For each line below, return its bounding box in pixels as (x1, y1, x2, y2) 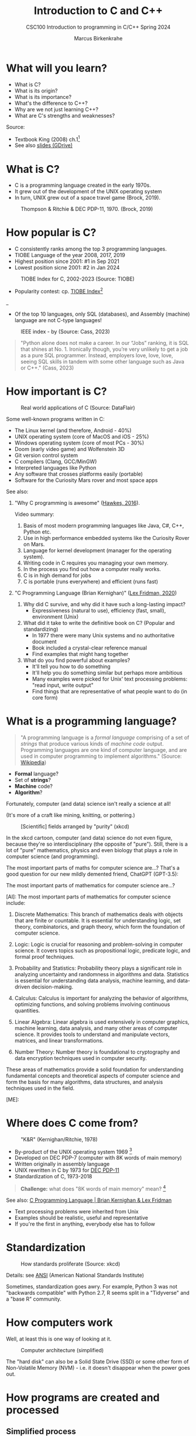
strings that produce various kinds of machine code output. (20, 740, 164, 747)
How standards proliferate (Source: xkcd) (20, 1260, 121, 1267)
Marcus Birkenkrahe (74, 35, 123, 42)
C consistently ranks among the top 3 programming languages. (14, 245, 167, 252)
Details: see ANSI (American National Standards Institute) (6, 1271, 145, 1278)
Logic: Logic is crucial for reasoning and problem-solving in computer (14, 941, 183, 948)
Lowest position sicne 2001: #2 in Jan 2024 (14, 264, 120, 271)
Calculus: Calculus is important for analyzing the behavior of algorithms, (14, 994, 189, 1001)
